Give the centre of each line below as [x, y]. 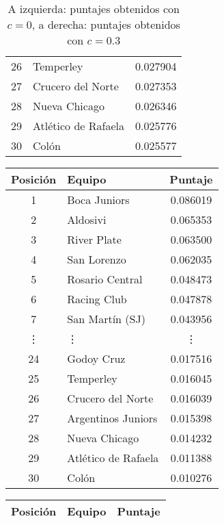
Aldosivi [87, 219]
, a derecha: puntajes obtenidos [106, 24]
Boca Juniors [98, 200]
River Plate [94, 239]
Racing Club [97, 299]
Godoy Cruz [96, 358]
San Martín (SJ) [106, 319]
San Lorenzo [97, 259]
